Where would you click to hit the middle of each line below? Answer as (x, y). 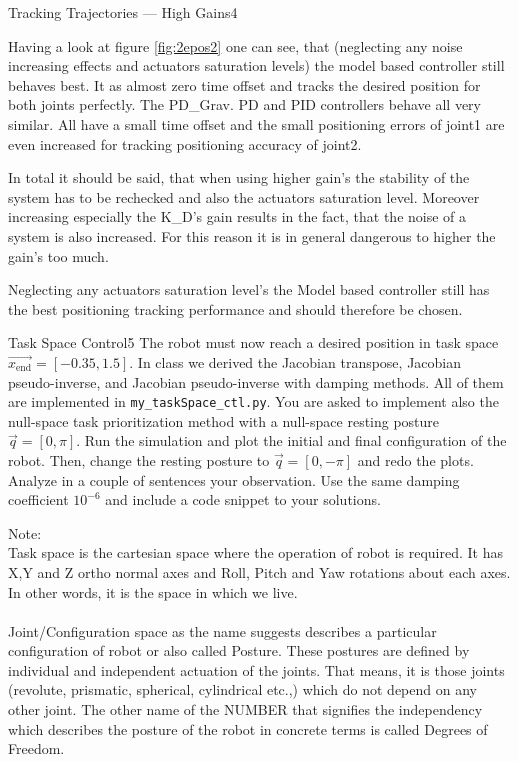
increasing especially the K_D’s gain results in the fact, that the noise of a (237, 216)
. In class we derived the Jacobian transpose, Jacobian (295, 361)
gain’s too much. (58, 255)
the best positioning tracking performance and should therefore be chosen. (235, 308)
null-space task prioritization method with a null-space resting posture (224, 420)
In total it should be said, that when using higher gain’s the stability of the (239, 177)
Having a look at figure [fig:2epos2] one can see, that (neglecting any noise (235, 45)
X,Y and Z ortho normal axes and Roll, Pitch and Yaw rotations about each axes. (259, 571)
